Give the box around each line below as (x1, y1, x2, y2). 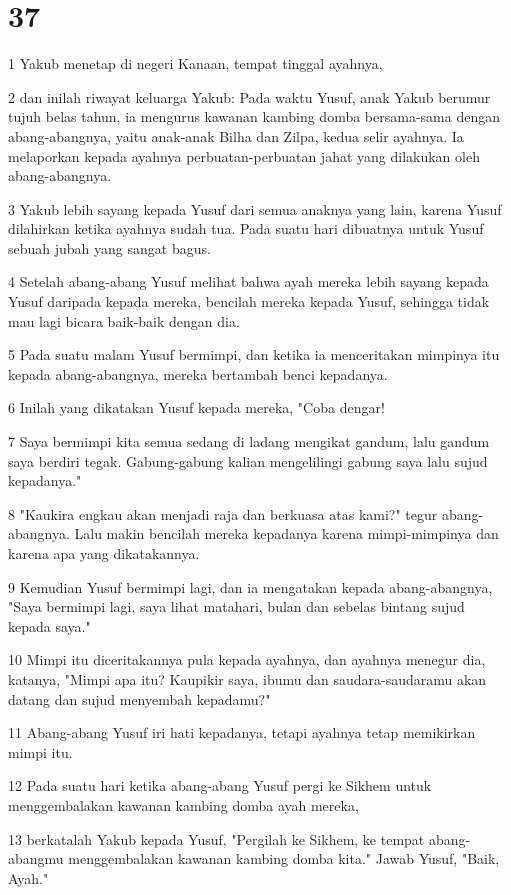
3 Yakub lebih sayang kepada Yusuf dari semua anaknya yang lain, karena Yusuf (8, 198, 502, 219)
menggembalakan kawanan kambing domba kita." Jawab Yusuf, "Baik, (68, 848, 500, 869)
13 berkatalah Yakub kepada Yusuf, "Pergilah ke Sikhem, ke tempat (8, 828, 425, 849)
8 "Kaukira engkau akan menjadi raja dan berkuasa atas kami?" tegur (8, 503, 438, 524)
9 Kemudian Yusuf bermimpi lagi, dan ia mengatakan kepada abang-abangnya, (8, 576, 493, 597)
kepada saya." (8, 615, 91, 636)
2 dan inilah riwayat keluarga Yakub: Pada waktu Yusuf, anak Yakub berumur (8, 86, 491, 107)
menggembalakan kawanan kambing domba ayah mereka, (8, 794, 359, 815)
